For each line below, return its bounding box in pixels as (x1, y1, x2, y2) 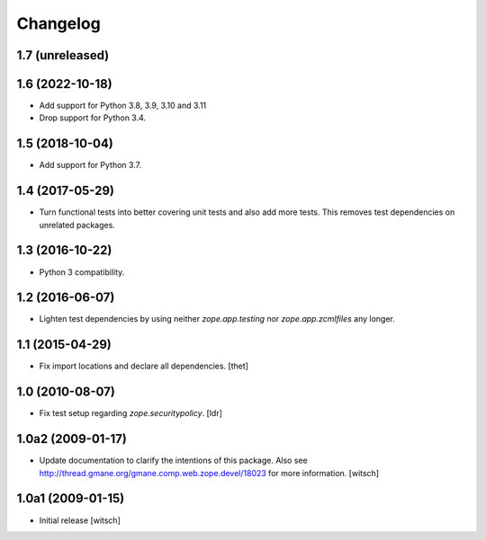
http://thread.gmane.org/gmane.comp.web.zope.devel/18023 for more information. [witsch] (39, 467, 380, 478)
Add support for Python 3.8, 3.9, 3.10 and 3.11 (39, 100, 207, 111)
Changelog (16, 13, 101, 33)
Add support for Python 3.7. (39, 160, 142, 171)
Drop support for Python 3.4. (39, 112, 147, 123)
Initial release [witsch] (39, 515, 121, 526)
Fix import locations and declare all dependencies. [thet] (39, 360, 249, 372)
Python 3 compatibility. (39, 266, 125, 278)
